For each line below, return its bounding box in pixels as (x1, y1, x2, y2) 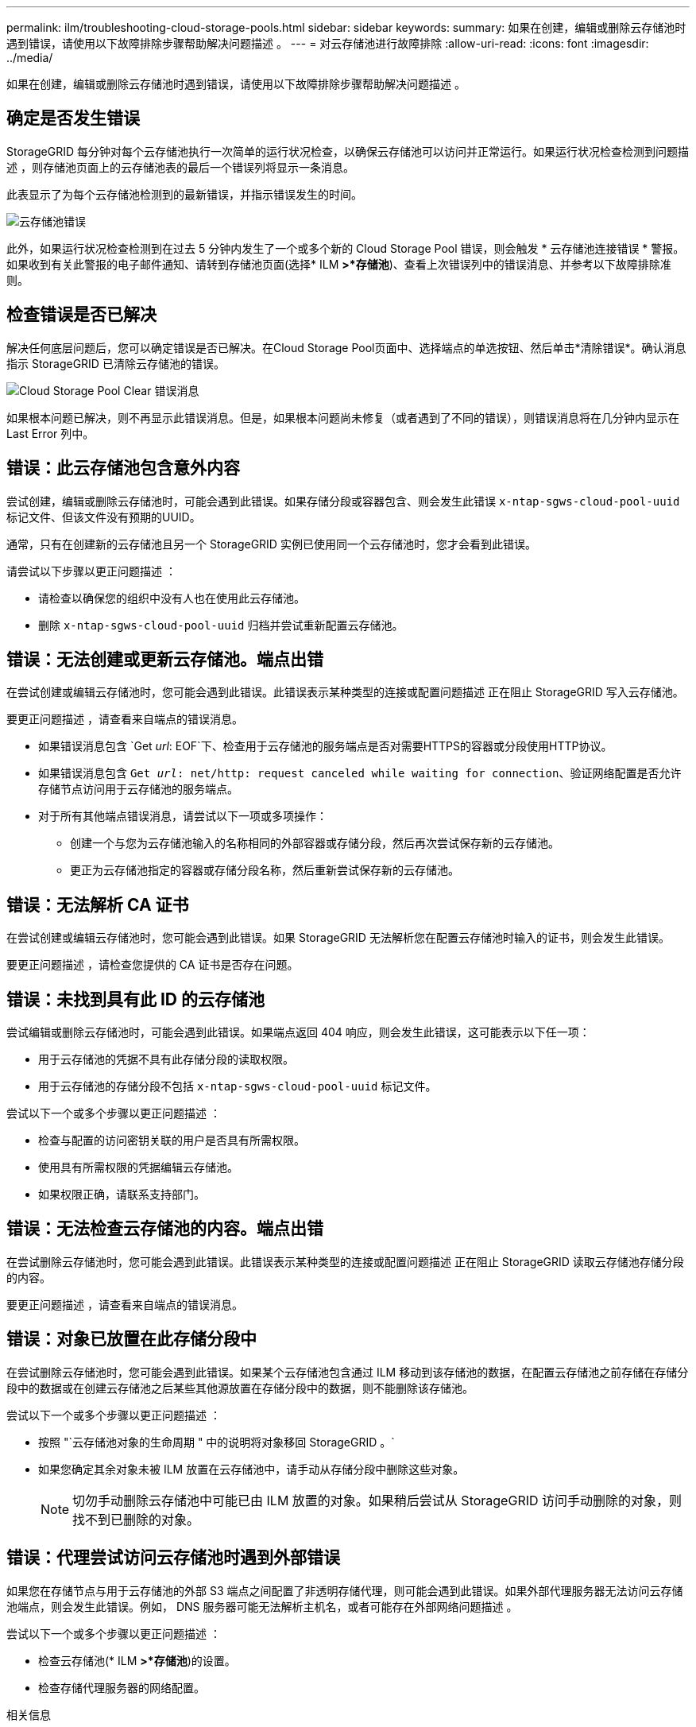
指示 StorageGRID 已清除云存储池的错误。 (6, 356, 225, 370)
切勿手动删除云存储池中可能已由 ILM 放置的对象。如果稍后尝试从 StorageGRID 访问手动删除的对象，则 (72, 1492, 682, 1508)
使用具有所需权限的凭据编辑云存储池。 (38, 1160, 238, 1175)
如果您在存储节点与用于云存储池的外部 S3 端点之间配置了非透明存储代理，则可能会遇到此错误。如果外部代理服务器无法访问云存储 (6, 1583, 683, 1597)
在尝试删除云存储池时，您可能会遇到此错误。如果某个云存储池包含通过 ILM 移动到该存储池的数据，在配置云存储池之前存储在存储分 (6, 1365, 689, 1379)
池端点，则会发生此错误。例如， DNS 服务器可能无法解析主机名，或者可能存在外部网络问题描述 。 (6, 1599, 518, 1613)
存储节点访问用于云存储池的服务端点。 (38, 782, 238, 796)
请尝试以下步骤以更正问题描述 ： (6, 563, 176, 578)
